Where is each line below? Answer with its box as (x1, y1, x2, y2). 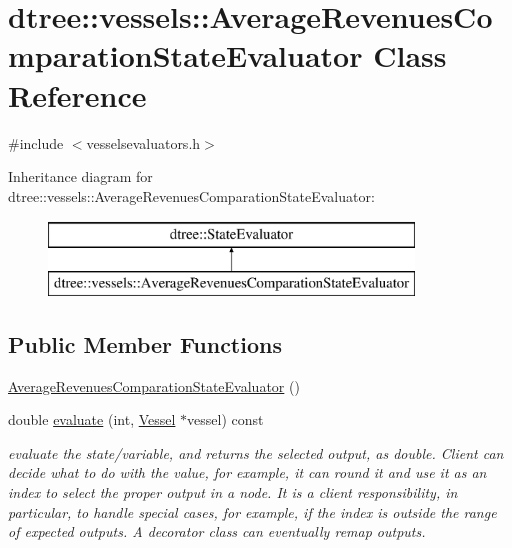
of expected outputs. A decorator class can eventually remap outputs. (8, 521, 426, 542)
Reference (8, 74, 147, 115)
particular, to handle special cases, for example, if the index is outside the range (8, 501, 497, 522)
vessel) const (187, 409, 264, 430)
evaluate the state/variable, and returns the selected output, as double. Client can (8, 442, 504, 463)
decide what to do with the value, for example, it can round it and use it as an (8, 462, 487, 483)
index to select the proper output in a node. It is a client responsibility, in (8, 482, 458, 503)
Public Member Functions (8, 328, 282, 359)
